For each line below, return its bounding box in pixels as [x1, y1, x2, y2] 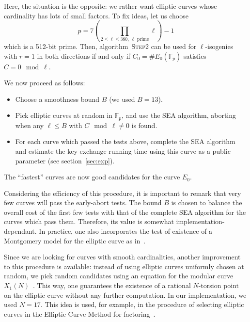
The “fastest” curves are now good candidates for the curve [4, 172, 180, 182]
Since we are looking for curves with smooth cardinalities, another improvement [4, 252, 241, 262]
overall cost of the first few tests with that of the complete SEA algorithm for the [4, 207, 246, 217]
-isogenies [205, 41, 234, 51]
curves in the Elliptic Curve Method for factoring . [4, 308, 156, 319]
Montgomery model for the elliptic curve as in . [4, 235, 146, 245]
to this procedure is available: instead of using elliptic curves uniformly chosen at [4, 261, 244, 271]
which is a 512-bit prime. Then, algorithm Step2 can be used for [4, 41, 197, 51]
